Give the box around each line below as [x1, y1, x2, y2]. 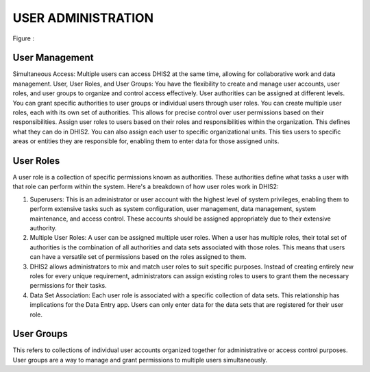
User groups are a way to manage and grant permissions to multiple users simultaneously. [12, 356, 268, 364]
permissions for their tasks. [29, 282, 108, 290]
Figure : [12, 34, 34, 42]
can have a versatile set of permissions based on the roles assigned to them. [29, 253, 247, 261]
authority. [29, 224, 58, 232]
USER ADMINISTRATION [12, 10, 154, 25]
